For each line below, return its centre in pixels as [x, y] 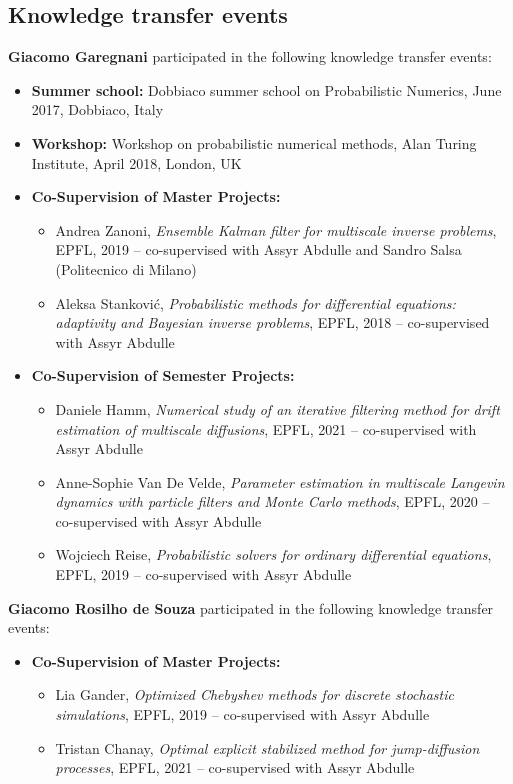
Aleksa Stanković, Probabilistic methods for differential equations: [255, 302]
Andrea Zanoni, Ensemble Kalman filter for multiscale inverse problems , [276, 229]
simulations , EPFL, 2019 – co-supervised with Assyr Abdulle [242, 714]
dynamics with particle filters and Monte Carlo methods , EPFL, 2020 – [272, 501]
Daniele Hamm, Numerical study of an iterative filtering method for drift [277, 408]
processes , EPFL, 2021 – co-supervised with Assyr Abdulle [235, 767]
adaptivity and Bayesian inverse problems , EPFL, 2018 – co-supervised [272, 322]
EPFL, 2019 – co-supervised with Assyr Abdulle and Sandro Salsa [258, 249]
